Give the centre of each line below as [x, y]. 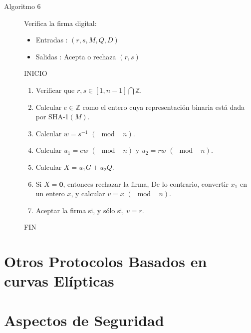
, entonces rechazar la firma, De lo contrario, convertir [146, 183]
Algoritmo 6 [22, 6]
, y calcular [88, 193]
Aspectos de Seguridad [84, 320]
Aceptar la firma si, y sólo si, [80, 210]
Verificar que [55, 90]
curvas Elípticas [59, 281]
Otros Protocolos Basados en [106, 261]
